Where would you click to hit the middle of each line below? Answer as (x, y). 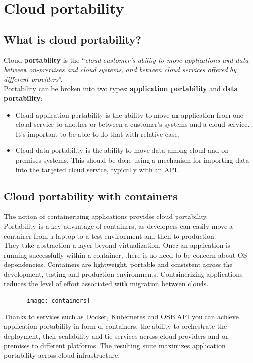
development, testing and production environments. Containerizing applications (123, 274)
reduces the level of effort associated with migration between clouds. (106, 283)
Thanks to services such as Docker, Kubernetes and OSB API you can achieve (122, 316)
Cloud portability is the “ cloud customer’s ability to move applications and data (126, 60)
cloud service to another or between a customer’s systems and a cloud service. (132, 124)
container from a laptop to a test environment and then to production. (110, 235)
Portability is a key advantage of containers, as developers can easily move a (118, 226)
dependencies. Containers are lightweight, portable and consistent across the (118, 264)
